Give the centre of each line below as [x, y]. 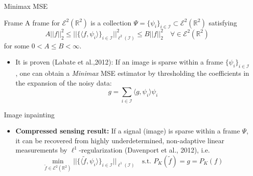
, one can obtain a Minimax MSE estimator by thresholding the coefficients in [132, 73]
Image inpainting [29, 114]
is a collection [111, 22]
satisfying [223, 22]
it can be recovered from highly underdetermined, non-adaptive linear [120, 140]
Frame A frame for [32, 22]
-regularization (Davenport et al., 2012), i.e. [144, 150]
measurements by [41, 150]
